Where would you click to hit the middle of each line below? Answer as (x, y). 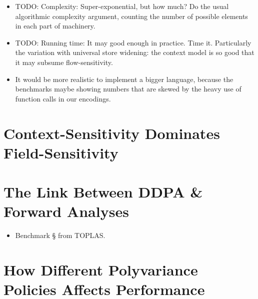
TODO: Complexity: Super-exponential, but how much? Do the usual (122, 6)
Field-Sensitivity (61, 152)
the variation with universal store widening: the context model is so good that (135, 52)
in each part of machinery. (55, 26)
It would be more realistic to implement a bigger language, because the (124, 79)
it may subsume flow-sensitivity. (64, 62)
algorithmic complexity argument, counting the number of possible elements (131, 16)
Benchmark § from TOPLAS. (60, 235)
